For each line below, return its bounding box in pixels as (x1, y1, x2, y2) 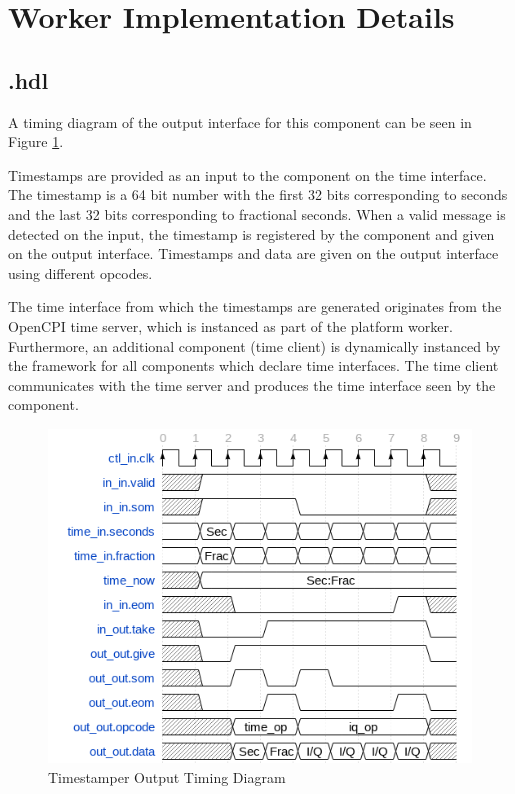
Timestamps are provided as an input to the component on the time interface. (8, 164, 487, 185)
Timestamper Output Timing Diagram (48, 766, 286, 787)
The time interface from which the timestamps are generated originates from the (8, 296, 502, 317)
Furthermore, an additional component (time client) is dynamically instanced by (8, 335, 501, 356)
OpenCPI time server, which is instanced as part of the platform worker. (8, 315, 453, 336)
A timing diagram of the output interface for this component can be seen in (8, 111, 472, 132)
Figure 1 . (8, 131, 64, 152)
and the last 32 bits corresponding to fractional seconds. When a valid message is (8, 203, 506, 224)
